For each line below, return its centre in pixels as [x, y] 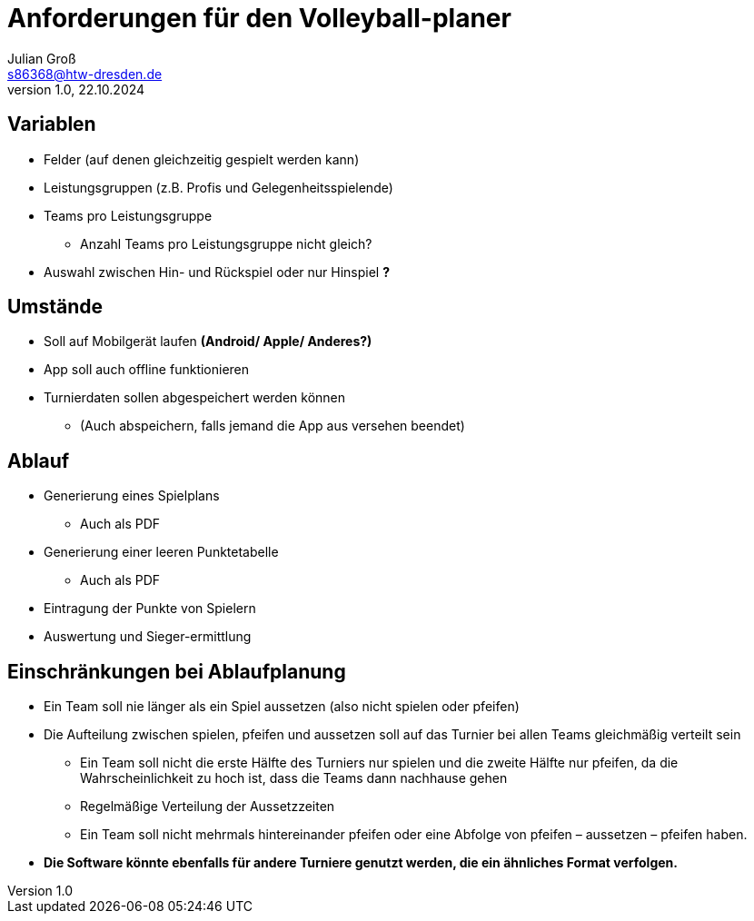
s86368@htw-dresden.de [85, 74]
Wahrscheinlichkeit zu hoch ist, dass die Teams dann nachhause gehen [294, 778]
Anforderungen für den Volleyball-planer [259, 18]
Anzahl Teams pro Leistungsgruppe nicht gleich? [226, 243]
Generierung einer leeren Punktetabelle [161, 552]
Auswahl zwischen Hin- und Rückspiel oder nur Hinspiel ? [217, 272]
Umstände [55, 307]
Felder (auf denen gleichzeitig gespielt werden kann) [202, 159]
